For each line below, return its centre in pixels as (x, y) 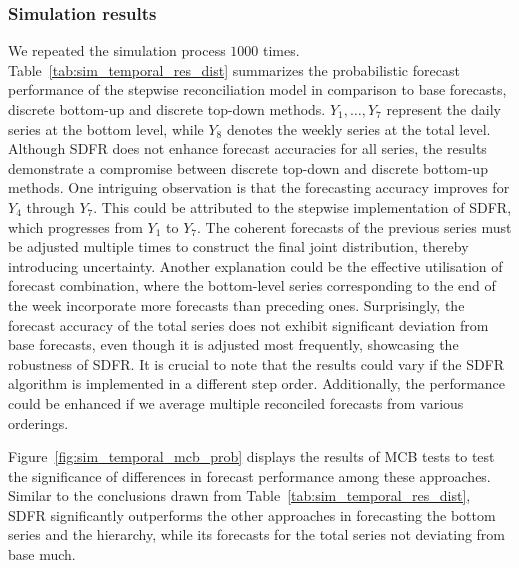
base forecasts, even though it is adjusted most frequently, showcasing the (233, 344)
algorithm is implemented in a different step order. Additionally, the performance (257, 383)
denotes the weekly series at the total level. (358, 128)
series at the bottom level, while (106, 128)
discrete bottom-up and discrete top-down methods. (167, 109)
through (50, 206)
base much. (42, 554)
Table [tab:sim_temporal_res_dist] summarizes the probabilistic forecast (234, 69)
